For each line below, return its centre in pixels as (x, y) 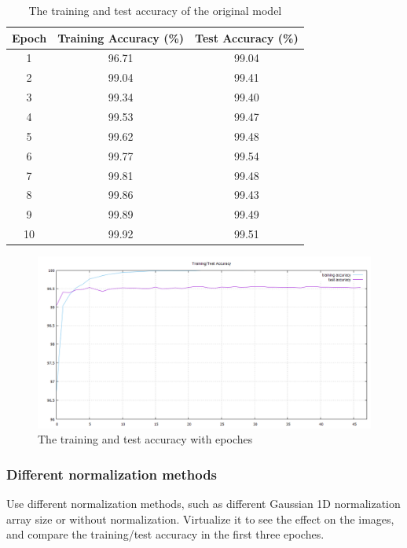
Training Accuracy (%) (121, 37)
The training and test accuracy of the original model (155, 10)
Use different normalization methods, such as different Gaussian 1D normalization (203, 504)
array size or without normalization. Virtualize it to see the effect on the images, (200, 519)
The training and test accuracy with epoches (145, 439)
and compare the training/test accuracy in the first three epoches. (165, 534)
